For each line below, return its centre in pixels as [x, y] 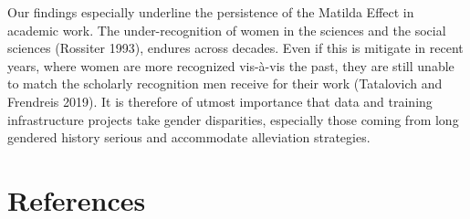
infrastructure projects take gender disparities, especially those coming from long [233, 119]
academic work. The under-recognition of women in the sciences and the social [227, 30]
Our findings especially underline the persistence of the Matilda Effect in [211, 12]
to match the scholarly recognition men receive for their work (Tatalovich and [225, 83]
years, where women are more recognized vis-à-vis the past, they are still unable [231, 65]
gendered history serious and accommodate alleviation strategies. [189, 137]
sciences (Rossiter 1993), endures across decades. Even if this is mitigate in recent [235, 48]
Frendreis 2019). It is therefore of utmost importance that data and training [220, 101]
